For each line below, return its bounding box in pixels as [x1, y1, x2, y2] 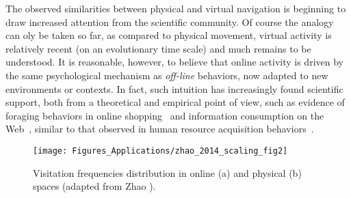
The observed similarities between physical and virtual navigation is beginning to [5, 1, 346, 15]
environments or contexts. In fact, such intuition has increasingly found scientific [5, 81, 343, 96]
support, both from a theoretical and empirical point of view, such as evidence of [5, 95, 345, 109]
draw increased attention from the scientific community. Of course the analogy [5, 14, 334, 29]
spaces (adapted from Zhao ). [33, 179, 156, 193]
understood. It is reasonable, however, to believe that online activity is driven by [5, 55, 343, 69]
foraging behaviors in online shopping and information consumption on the [5, 108, 324, 122]
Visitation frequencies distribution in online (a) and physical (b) [33, 165, 302, 180]
